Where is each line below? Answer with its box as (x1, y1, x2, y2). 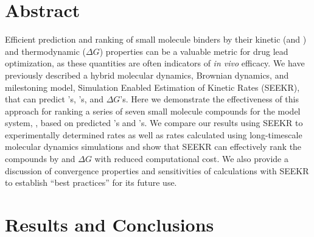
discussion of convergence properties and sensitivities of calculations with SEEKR (5, 164, 309, 177)
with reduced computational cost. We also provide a (94, 152, 288, 165)
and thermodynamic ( (5, 44, 86, 57)
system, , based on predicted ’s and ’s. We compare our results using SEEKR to (5, 116, 303, 129)
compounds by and (5, 152, 75, 165)
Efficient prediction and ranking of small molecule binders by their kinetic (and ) (5, 33, 307, 46)
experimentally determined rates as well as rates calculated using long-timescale (5, 128, 302, 141)
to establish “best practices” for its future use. (5, 176, 177, 189)
